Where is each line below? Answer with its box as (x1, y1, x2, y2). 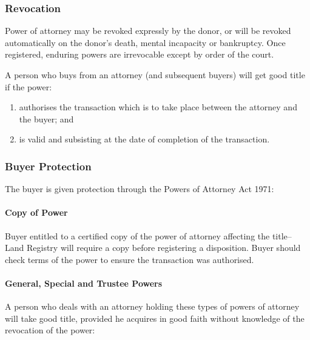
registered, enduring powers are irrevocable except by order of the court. (5, 48, 274, 61)
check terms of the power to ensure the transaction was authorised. (5, 253, 254, 265)
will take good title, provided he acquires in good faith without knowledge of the (5, 312, 305, 324)
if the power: (5, 80, 52, 93)
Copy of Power (5, 206, 68, 219)
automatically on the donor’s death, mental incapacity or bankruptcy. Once (5, 36, 286, 48)
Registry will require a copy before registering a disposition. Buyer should (26, 241, 301, 254)
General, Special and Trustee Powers (5, 276, 163, 289)
